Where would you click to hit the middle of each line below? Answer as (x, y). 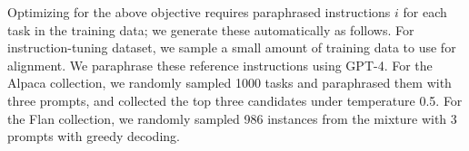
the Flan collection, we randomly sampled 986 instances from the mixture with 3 (232, 118)
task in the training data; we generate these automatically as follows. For (211, 29)
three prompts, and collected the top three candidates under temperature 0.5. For (235, 100)
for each (425, 12)
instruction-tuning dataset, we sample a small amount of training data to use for (232, 47)
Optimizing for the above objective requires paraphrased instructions (199, 12)
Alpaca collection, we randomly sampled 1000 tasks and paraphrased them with (230, 83)
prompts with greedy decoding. (94, 136)
